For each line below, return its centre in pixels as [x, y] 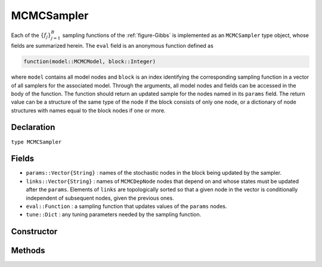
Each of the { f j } [31, 36]
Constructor [34, 232]
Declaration [33, 127]
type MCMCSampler [36, 142]
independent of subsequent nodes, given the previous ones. [100, 198]
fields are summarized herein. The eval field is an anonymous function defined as [112, 46]
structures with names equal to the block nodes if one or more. [88, 110]
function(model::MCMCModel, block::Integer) [90, 62]
